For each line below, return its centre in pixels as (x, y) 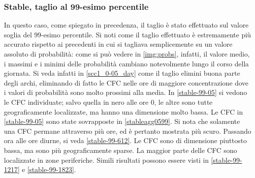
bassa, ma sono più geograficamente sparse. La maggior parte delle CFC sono (121, 150)
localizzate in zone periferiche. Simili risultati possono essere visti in (106, 160)
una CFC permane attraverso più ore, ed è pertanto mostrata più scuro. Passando (128, 131)
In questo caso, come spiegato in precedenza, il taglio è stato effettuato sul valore (126, 25)
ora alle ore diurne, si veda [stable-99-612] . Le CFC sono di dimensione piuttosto (126, 140)
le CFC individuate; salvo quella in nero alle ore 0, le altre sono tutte (108, 102)
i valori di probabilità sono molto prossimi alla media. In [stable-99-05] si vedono (126, 92)
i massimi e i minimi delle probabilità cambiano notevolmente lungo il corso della (127, 63)
